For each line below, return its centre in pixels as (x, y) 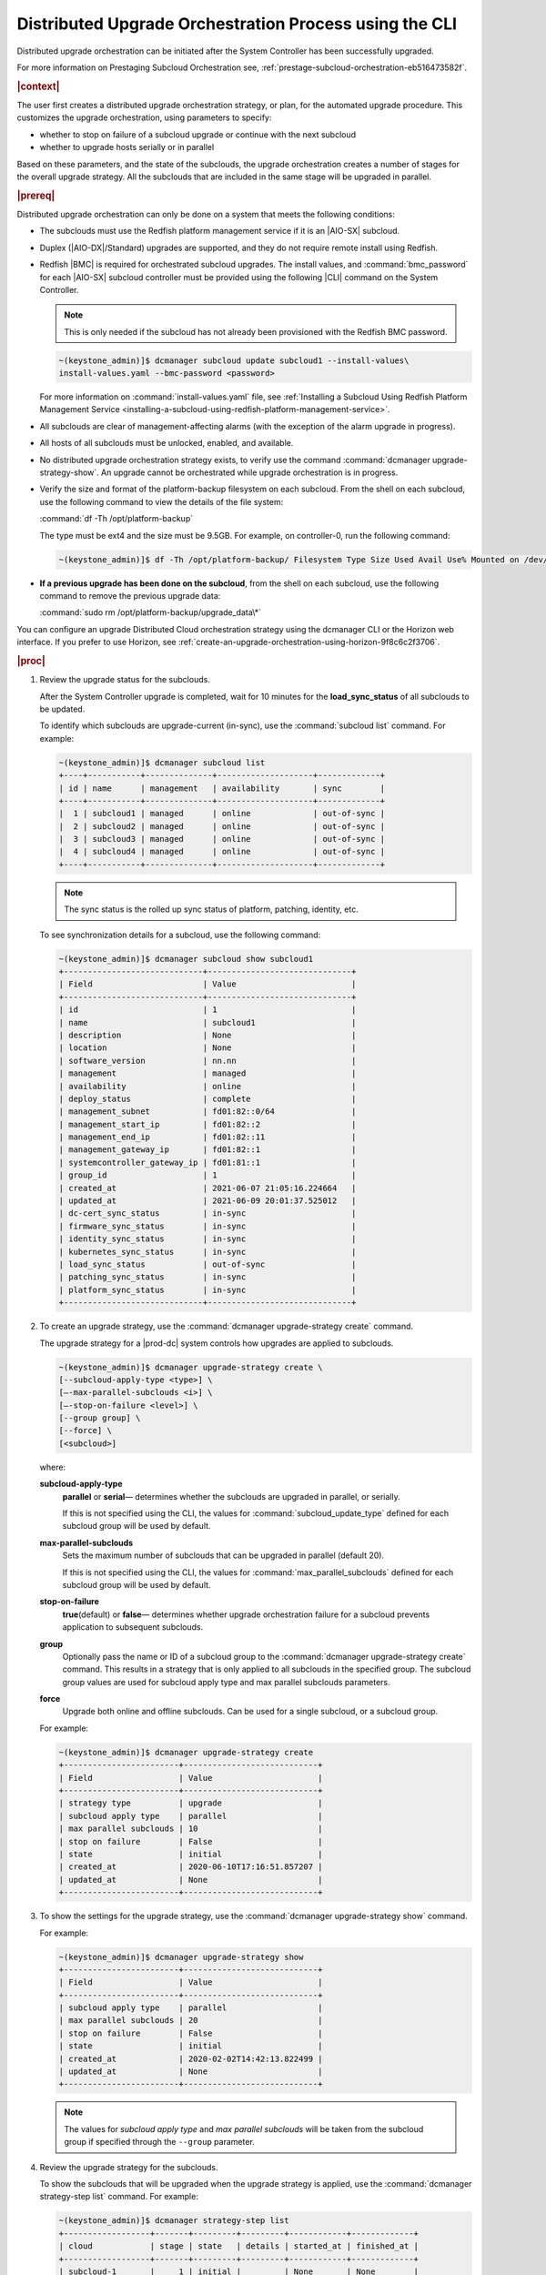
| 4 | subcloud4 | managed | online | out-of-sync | (222, 852)
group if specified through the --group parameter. (159, 2142)
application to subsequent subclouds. (133, 1627)
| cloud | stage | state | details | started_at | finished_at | (238, 2246)
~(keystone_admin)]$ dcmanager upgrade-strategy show (181, 1957)
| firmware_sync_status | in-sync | (207, 1226)
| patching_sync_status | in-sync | (207, 1277)
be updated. (62, 709)
